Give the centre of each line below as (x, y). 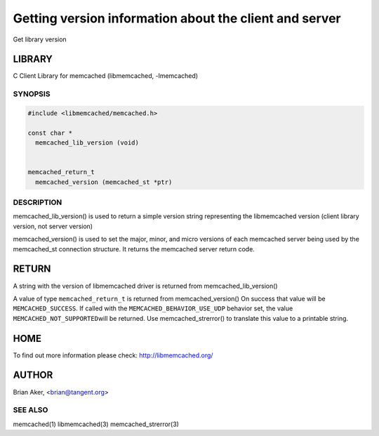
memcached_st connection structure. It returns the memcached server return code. (134, 249)
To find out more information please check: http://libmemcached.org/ (113, 355)
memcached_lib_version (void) (87, 143)
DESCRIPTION (38, 202)
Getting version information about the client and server (177, 18)
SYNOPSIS (32, 94)
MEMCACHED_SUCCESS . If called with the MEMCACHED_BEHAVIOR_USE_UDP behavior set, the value (153, 308)
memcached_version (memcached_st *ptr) (104, 182)
